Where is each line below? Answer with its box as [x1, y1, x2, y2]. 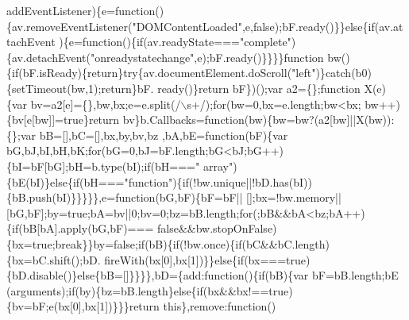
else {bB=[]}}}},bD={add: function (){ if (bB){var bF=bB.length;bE [77, 267, 399, 283]
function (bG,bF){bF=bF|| [115, 189, 243, 206]
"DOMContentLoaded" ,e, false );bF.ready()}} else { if [132, 17, 375, 34]
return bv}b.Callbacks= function [88, 111, 245, 128]
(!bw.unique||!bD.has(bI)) [188, 173, 312, 190]
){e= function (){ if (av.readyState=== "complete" [59, 33, 291, 50]
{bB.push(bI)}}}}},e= [6, 189, 116, 206]
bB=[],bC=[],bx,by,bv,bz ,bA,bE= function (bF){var [39, 126, 288, 143]
